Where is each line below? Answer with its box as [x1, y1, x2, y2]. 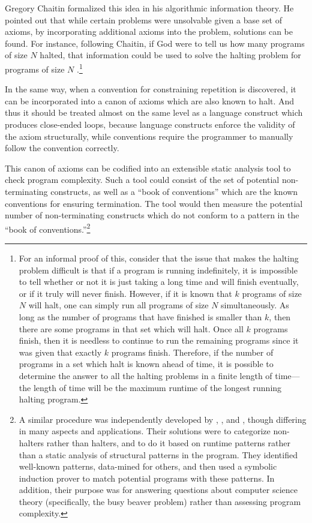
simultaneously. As [221, 299, 289, 311]
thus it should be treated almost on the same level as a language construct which [5, 106, 303, 119]
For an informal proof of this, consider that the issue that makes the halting [19, 252, 299, 264]
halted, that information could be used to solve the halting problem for [40, 49, 301, 61]
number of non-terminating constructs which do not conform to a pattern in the [5, 209, 299, 221]
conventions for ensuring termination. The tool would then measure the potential [5, 197, 303, 209]
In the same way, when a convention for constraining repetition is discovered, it [5, 83, 296, 95]
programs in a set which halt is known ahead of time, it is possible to [19, 357, 274, 370]
